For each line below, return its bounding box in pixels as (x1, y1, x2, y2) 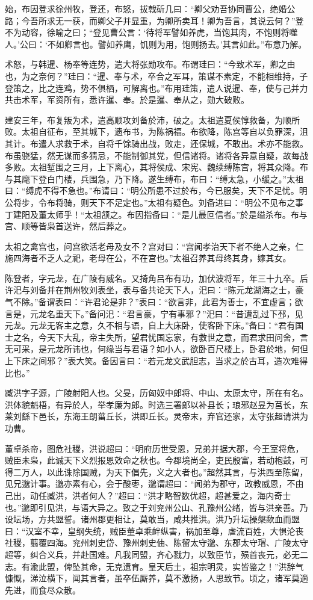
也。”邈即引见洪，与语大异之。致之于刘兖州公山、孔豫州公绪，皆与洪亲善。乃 (5, 501, 308, 513)
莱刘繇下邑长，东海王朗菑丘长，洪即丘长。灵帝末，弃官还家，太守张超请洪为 (5, 410, 308, 422)
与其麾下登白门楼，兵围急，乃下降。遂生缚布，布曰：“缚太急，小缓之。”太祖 (5, 172, 304, 185)
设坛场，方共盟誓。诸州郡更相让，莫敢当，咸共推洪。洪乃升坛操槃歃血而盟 (5, 513, 300, 525)
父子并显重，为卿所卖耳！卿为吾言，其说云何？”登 (105, 14, 304, 26)
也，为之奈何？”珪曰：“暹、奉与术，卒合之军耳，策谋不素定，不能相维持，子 (5, 69, 308, 82)
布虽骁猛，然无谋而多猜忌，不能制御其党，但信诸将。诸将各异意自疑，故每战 (5, 149, 308, 161)
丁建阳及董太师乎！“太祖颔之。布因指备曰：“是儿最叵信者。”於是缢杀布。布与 (5, 208, 308, 220)
